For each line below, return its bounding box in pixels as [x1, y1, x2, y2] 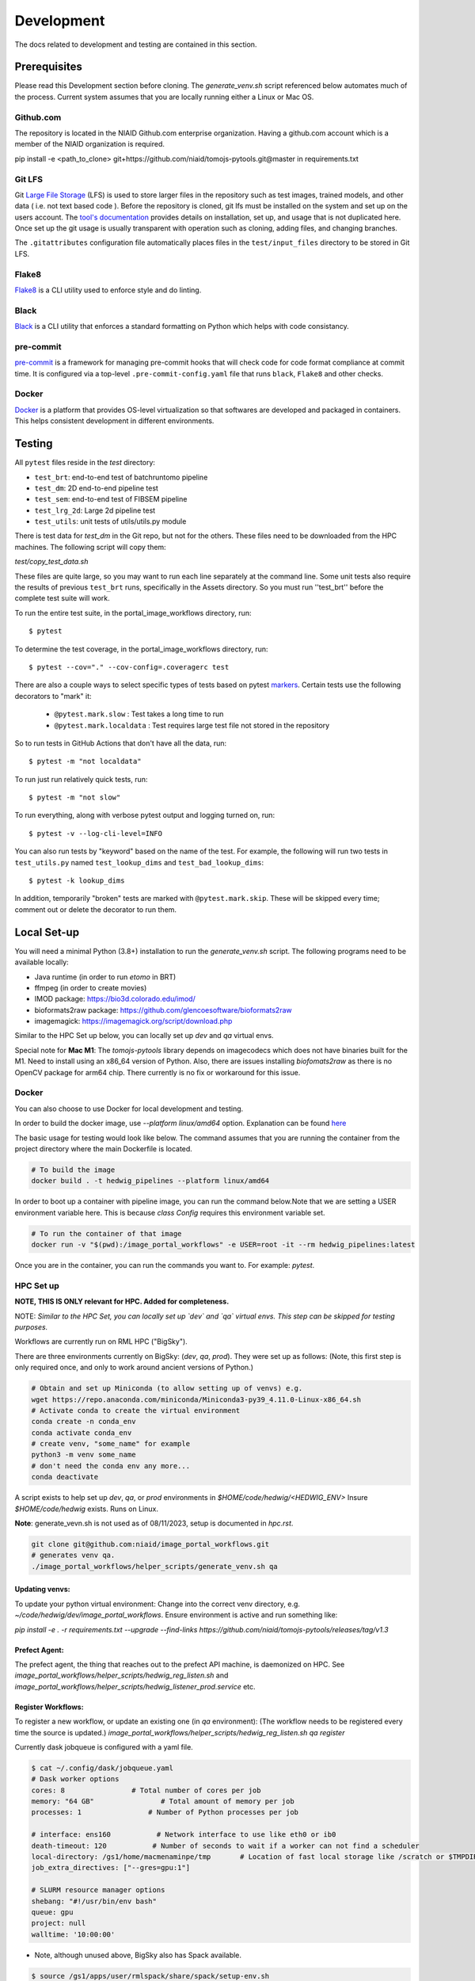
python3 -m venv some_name [31, 1450, 136, 1460]
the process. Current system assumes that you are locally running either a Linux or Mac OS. [14, 92, 314, 101]
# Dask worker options [31, 1775, 120, 1784]
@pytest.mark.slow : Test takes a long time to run [54, 709, 224, 719]
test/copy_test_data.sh [14, 557, 89, 567]
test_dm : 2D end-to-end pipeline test [34, 483, 158, 493]
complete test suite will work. [14, 594, 110, 603]
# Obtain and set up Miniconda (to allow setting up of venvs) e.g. [31, 1384, 303, 1393]
